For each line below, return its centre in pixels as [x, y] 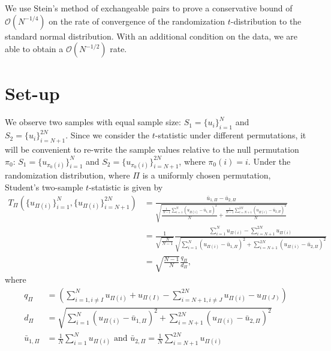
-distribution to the [266, 21]
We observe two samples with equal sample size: [93, 122]
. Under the [269, 161]
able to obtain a [34, 49]
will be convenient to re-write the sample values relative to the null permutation [152, 149]
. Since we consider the [108, 135]
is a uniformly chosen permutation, [207, 175]
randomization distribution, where [67, 175]
